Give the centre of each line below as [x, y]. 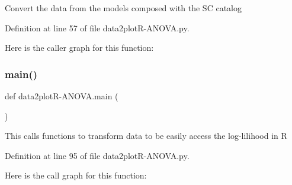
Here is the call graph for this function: [76, 175]
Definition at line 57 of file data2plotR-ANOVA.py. [97, 27]
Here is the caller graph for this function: [79, 48]
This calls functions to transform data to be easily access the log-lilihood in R [146, 136]
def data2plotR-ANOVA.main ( [62, 96]
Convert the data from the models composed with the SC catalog [123, 8]
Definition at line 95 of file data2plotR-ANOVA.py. [97, 155]
